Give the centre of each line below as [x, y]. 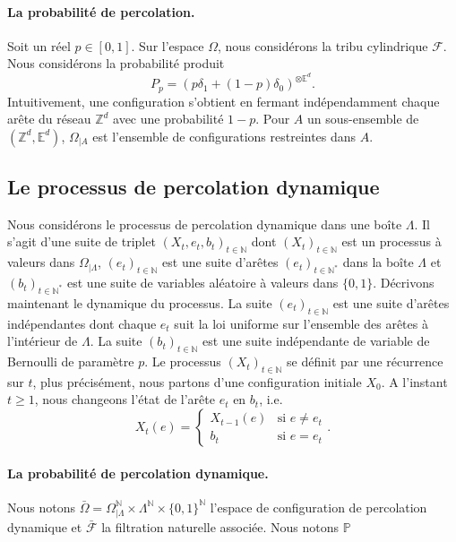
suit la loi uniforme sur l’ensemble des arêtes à [301, 323]
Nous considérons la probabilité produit [116, 63]
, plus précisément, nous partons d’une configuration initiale [197, 381]
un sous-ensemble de [363, 119]
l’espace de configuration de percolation [318, 507]
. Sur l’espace [168, 45]
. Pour [273, 119]
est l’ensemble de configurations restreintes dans [224, 136]
